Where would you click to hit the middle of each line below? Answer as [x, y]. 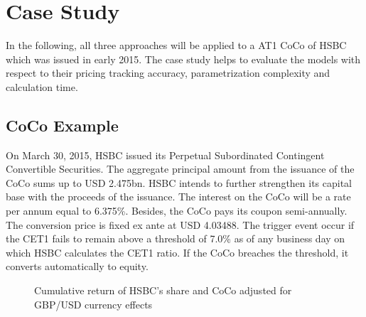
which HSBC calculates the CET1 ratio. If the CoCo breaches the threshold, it [177, 252]
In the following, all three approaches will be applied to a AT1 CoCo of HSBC [176, 45]
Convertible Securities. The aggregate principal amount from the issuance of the [180, 169]
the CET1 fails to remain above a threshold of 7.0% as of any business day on [176, 238]
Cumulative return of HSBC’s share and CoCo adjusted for [163, 290]
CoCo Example [62, 125]
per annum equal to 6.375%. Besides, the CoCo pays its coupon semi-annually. [177, 211]
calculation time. [42, 86]
